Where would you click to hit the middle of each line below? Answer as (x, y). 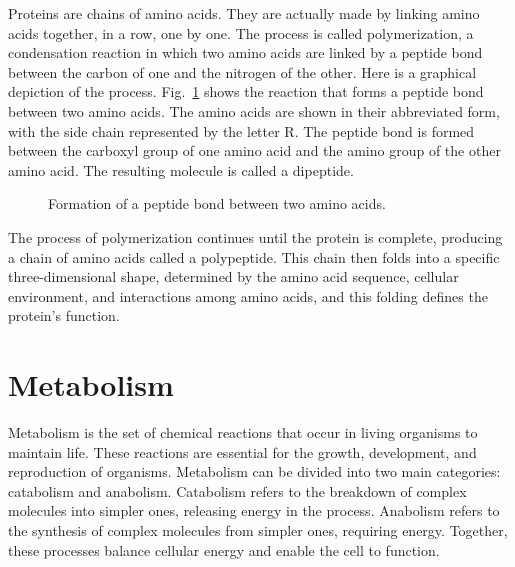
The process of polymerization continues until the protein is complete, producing (255, 236)
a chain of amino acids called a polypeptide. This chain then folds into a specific (254, 256)
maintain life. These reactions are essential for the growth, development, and (242, 451)
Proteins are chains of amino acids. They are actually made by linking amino (244, 13)
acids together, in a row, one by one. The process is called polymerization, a (241, 32)
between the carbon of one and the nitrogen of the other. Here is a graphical (242, 71)
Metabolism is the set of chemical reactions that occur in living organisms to (243, 432)
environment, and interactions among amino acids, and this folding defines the (248, 295)
